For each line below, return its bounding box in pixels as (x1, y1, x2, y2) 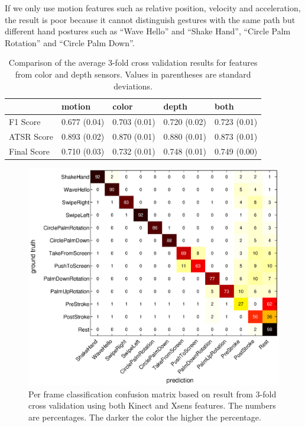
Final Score (9, 145, 50, 157)
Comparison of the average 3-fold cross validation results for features (8, 56, 258, 69)
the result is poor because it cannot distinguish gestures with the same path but (5, 13, 296, 25)
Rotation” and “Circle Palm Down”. (5, 36, 135, 49)
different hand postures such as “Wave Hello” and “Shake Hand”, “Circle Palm (5, 25, 291, 37)
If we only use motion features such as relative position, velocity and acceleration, (5, 2, 301, 14)
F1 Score (9, 115, 41, 127)
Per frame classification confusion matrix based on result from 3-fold (28, 387, 277, 400)
